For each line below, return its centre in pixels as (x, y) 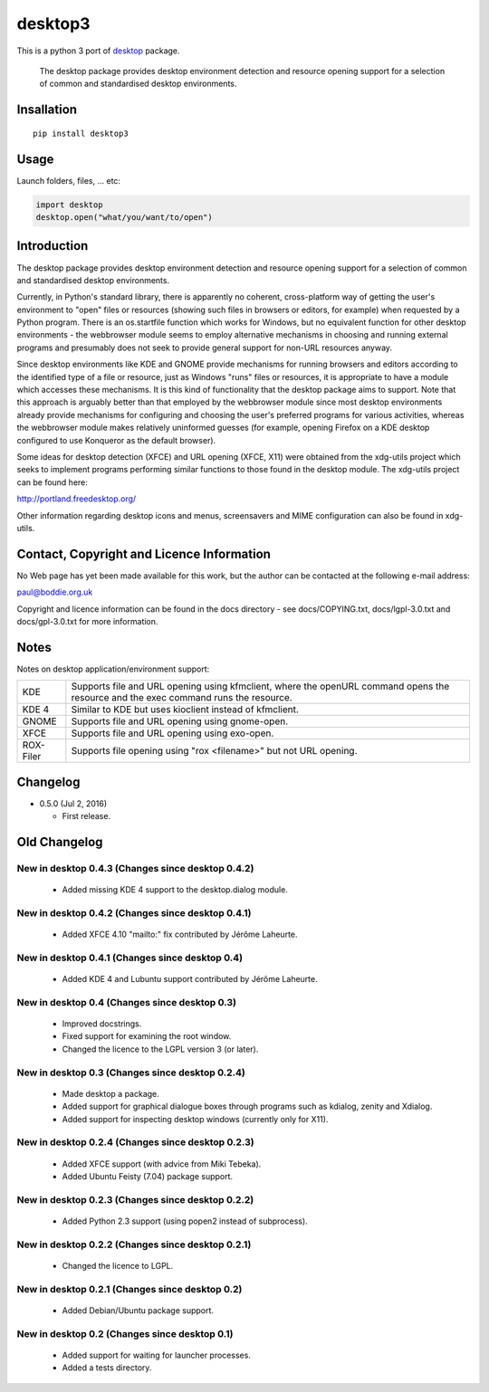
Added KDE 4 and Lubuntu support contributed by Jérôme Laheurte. (190, 979)
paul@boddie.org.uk (55, 592)
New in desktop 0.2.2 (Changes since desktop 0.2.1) (134, 1244)
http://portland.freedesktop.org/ (77, 499)
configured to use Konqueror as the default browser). (116, 440)
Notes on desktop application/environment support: (113, 669)
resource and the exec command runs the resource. (182, 698)
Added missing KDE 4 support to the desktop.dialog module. (175, 890)
